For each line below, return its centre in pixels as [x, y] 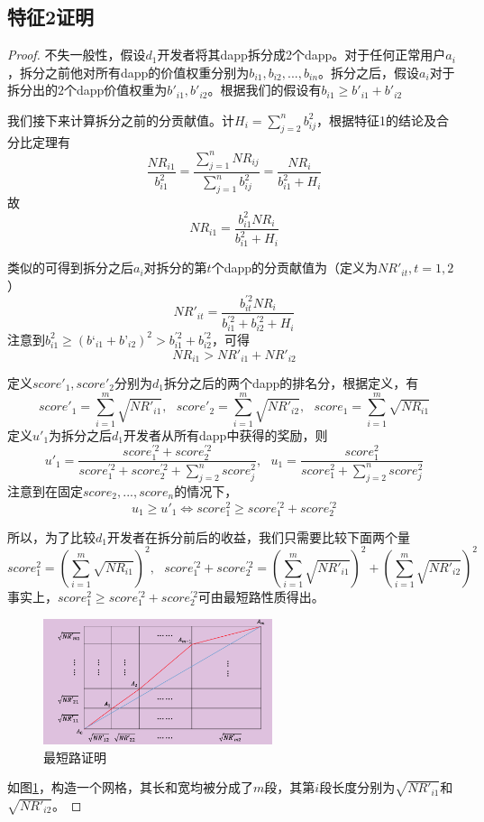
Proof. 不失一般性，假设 [77, 55]
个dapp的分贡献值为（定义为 [294, 268]
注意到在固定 [45, 490]
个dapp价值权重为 [116, 90]
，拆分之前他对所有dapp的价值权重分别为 [128, 72]
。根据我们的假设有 [265, 90]
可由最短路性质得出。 [261, 596]
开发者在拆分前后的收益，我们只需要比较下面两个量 [258, 536]
